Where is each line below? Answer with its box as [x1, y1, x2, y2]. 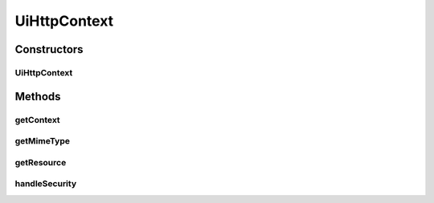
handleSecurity [14, 178, 76, 189]
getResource [14, 156, 67, 168]
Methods [14, 89, 61, 104]
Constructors [14, 43, 84, 56]
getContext [14, 114, 60, 125]
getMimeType [14, 136, 70, 147]
